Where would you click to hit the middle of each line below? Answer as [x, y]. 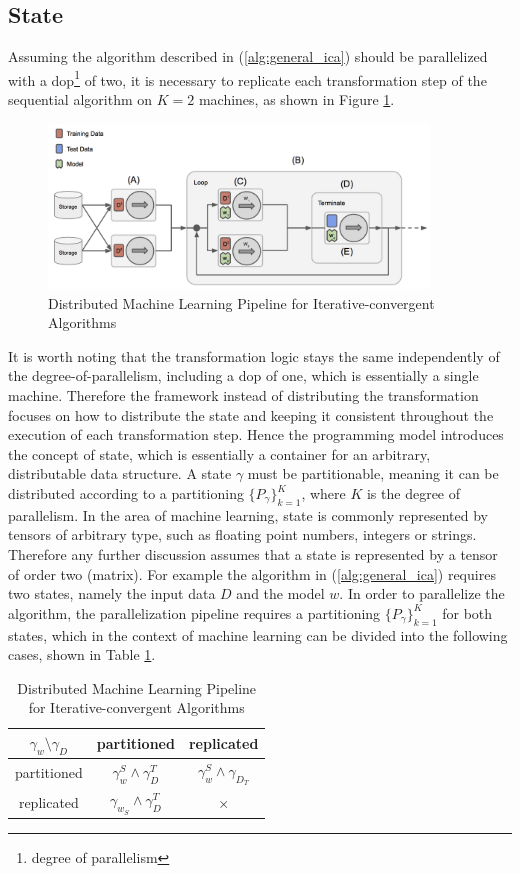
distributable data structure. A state [120, 473]
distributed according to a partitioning [126, 493]
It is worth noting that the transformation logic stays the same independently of [254, 355]
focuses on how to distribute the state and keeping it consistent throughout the [251, 414]
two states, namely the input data [112, 593]
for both [467, 612]
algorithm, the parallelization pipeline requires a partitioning [194, 612]
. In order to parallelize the [422, 593]
